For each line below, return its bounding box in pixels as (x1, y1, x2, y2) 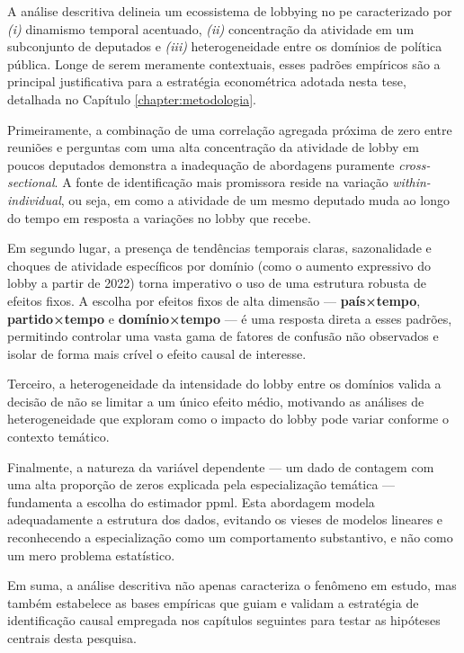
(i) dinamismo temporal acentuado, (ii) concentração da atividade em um (7, 19, 415, 38)
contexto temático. (7, 427, 110, 446)
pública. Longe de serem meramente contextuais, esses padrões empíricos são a (7, 54, 441, 73)
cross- (398, 155, 431, 174)
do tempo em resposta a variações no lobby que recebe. (7, 208, 311, 227)
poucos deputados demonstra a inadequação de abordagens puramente (7, 155, 395, 174)
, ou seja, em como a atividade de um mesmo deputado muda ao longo (60, 190, 450, 209)
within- (392, 173, 431, 192)
